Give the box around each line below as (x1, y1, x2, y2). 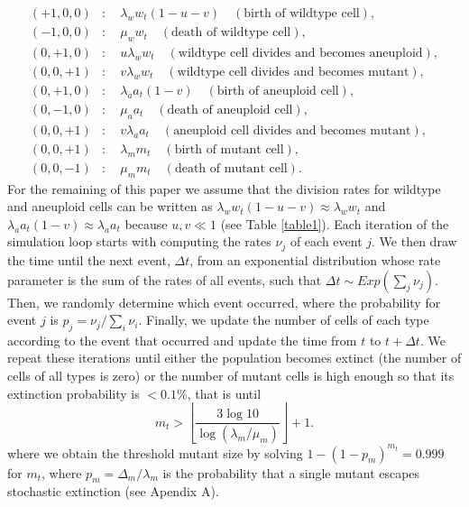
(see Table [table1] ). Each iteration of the (220, 214, 449, 233)
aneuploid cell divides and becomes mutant (173, 124, 411, 137)
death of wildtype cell (171, 26, 291, 40)
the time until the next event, (7, 250, 170, 269)
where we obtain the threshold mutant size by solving (7, 443, 303, 462)
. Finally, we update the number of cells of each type (138, 310, 429, 329)
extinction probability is (7, 383, 140, 402)
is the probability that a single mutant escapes (162, 463, 420, 482)
